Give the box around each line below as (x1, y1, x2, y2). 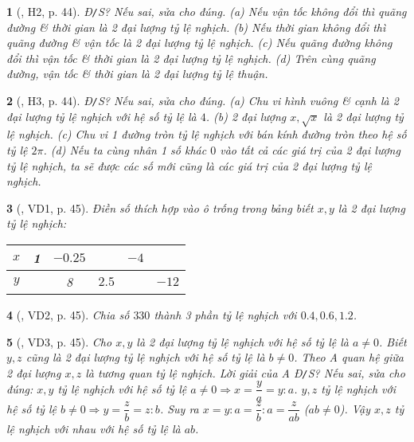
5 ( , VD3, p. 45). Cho (6, 333, 112, 350)
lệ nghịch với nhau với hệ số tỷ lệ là (6, 420, 181, 436)
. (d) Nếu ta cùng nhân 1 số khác (43, 142, 207, 158)
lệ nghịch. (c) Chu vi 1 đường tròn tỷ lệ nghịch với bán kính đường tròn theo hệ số (6, 126, 407, 143)
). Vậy (339, 400, 370, 417)
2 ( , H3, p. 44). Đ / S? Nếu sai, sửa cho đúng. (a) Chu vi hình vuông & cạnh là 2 (6, 92, 399, 109)
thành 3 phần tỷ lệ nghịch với (154, 307, 297, 323)
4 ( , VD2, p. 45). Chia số (6, 307, 130, 323)
